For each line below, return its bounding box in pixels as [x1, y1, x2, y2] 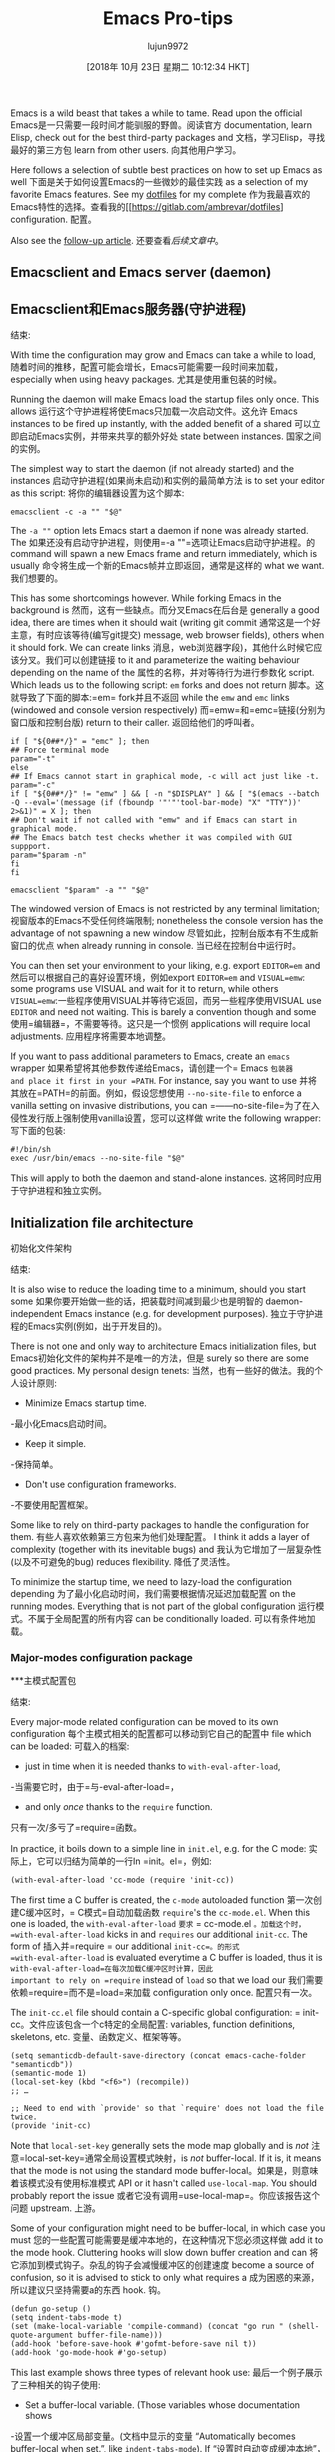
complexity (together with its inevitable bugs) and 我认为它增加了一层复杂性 [10, 1543, 322, 1555]
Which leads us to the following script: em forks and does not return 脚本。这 [10, 679, 325, 691]
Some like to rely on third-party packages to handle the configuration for [10, 1518, 310, 1531]
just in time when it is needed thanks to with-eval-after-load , [24, 1760, 281, 1772]
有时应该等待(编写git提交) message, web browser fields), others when [36, 629, 325, 641]
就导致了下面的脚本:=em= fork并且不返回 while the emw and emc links [10, 692, 290, 704]
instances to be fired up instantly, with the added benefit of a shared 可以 [10, 418, 313, 430]
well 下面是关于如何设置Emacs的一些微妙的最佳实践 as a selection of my [10, 175, 309, 187]
